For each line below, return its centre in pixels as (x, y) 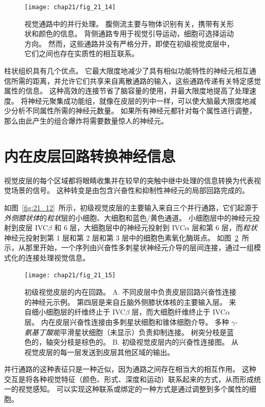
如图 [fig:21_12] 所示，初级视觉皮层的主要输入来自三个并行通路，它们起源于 (131, 207)
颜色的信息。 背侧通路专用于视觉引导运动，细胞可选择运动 (136, 33)
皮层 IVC (33, 228)
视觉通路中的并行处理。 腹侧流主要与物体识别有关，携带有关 (126, 23)
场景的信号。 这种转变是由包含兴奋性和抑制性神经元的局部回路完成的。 (130, 190)
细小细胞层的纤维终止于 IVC (78, 312)
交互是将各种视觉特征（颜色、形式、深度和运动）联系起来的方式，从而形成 (129, 379)
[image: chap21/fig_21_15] (70, 276)
